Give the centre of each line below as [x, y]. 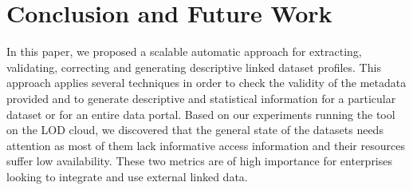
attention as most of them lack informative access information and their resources [206, 145]
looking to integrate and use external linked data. [127, 176]
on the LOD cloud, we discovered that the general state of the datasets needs [195, 130]
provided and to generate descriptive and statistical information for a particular [201, 98]
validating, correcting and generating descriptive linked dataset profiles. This [194, 67]
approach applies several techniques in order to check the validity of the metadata [206, 83]
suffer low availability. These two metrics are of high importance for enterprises [200, 161]
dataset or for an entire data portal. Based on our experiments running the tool [201, 114]
